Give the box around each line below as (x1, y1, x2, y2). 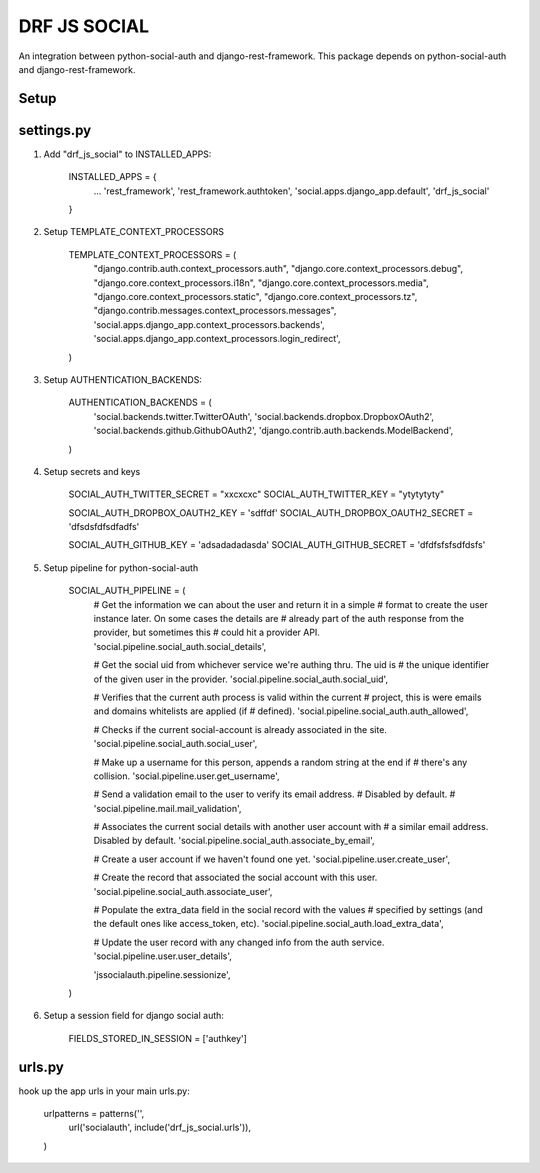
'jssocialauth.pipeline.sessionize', (93, 968, 231, 980)
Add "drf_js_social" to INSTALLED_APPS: (43, 148, 212, 160)
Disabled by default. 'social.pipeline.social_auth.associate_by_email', (93, 835, 375, 847)
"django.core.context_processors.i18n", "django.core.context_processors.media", (93, 276, 429, 289)
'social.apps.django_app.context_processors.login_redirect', (93, 333, 341, 345)
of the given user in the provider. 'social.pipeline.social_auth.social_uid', (93, 673, 389, 685)
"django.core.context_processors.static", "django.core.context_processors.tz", (93, 290, 418, 302)
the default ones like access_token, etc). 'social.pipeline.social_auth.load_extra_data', (93, 918, 444, 930)
